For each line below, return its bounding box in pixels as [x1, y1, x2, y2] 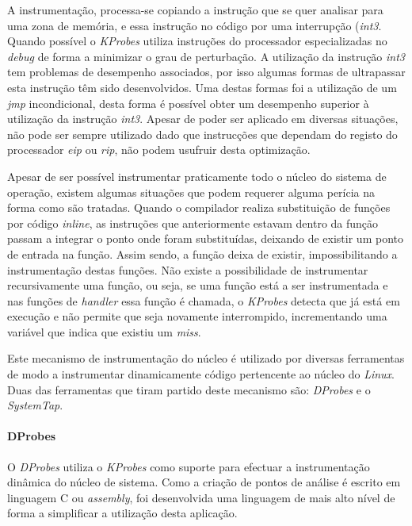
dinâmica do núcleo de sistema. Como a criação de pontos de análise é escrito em [7, 474, 401, 490]
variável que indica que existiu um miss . [7, 323, 201, 340]
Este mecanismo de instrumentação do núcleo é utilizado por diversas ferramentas [7, 350, 405, 367]
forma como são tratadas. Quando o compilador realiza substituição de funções [7, 199, 391, 216]
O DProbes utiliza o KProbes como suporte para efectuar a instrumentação [7, 458, 370, 474]
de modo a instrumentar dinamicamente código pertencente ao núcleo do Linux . [7, 366, 395, 382]
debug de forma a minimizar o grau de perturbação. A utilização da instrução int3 [7, 48, 406, 64]
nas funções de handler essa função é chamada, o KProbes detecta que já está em [7, 292, 400, 309]
